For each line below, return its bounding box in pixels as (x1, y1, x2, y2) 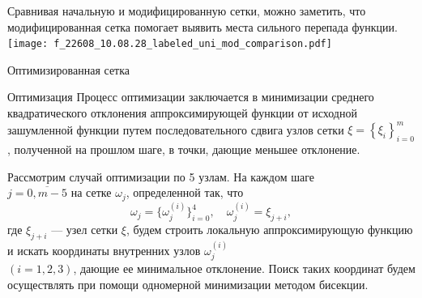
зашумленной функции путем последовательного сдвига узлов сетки (7, 121, 344, 138)
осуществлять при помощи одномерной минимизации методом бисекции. (7, 275, 369, 292)
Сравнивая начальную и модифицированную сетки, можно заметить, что (7, 2, 366, 19)
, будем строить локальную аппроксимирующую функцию (126, 221, 413, 238)
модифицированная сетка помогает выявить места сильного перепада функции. (7, 18, 398, 35)
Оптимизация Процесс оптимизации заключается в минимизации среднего (7, 88, 374, 105)
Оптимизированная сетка (7, 61, 130, 78)
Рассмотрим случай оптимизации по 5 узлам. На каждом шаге (7, 168, 314, 185)
